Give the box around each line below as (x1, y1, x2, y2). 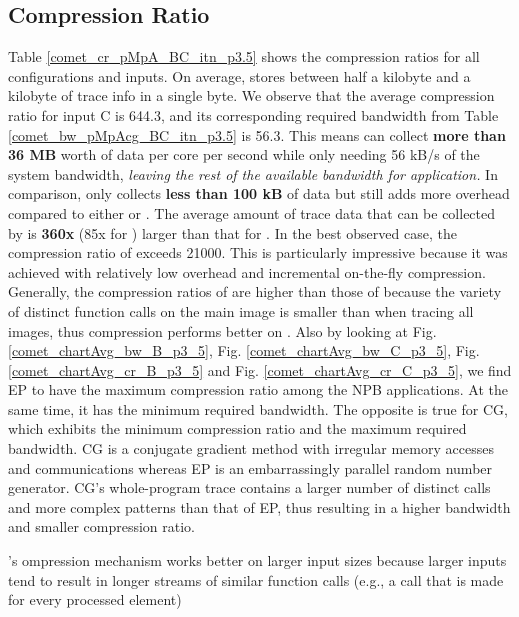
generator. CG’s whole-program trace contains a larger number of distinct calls (8, 477, 491, 498)
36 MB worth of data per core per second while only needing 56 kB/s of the (8, 144, 480, 165)
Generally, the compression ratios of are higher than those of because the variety (8, 281, 502, 302)
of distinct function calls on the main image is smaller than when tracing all (8, 300, 474, 321)
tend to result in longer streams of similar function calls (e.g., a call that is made (8, 569, 504, 590)
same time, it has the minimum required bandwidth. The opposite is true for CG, (8, 398, 508, 419)
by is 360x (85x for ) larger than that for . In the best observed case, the (8, 222, 457, 243)
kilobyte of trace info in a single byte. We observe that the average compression (8, 85, 495, 106)
